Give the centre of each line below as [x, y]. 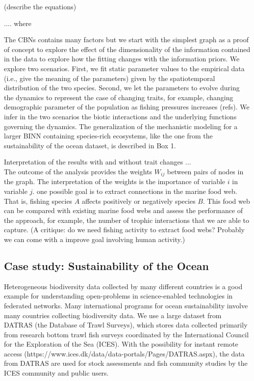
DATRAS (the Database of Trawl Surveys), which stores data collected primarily [126, 325]
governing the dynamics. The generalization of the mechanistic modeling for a [121, 126]
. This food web [226, 201]
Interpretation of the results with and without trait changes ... [98, 162]
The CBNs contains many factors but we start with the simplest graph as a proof [127, 40]
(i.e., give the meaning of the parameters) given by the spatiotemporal [110, 78]
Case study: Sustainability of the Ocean [106, 265]
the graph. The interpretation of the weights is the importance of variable [115, 181]
